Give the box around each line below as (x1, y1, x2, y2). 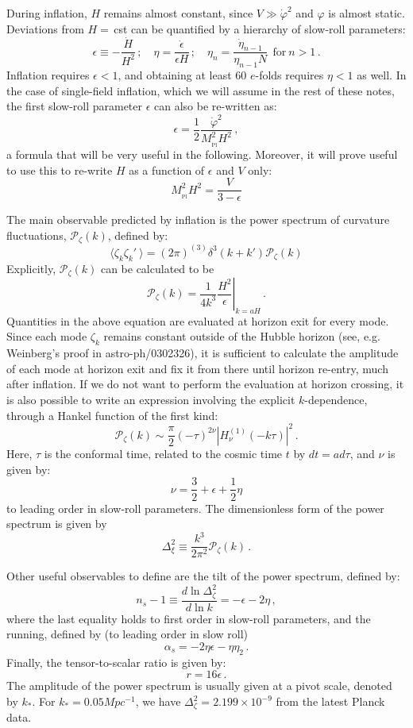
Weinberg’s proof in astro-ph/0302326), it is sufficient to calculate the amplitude (6, 345, 399, 361)
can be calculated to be (100, 260, 214, 276)
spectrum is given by (6, 515, 107, 532)
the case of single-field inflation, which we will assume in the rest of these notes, (6, 82, 395, 98)
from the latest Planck (276, 693, 385, 710)
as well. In (357, 67, 407, 83)
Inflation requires (6, 67, 90, 83)
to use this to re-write (6, 161, 113, 178)
